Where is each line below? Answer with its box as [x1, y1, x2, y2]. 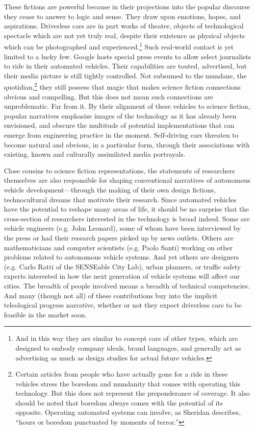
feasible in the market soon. [4, 309, 87, 319]
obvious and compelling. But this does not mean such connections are [4, 91, 213, 101]
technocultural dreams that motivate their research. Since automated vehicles [4, 194, 237, 204]
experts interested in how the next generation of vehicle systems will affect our [4, 271, 240, 281]
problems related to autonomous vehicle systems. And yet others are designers [4, 252, 239, 262]
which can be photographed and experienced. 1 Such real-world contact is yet [4, 40, 234, 52]
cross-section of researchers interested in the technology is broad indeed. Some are [4, 213, 250, 223]
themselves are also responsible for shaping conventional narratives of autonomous [4, 175, 251, 185]
